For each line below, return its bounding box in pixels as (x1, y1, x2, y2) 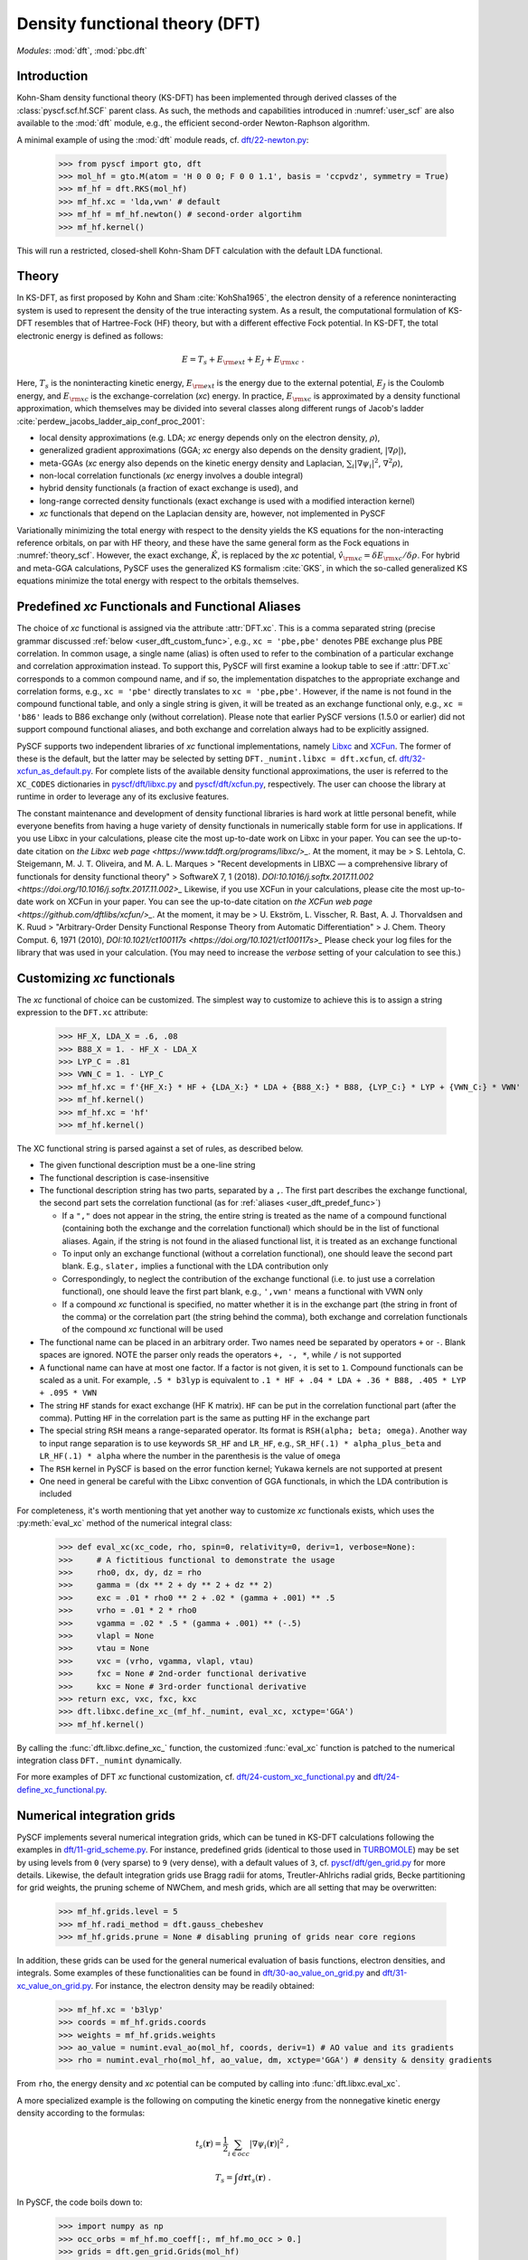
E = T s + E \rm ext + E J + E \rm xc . (181, 353, 305, 366)
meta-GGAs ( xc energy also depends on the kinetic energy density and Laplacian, (39, 457, 345, 468)
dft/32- (399, 753, 427, 764)
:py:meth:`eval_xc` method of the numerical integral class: (16, 1518, 232, 1529)
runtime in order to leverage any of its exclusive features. (16, 791, 230, 802)
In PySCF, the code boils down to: (16, 2197, 144, 2208)
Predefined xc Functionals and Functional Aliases (16, 599, 302, 615)
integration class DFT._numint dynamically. (16, 1755, 183, 1766)
